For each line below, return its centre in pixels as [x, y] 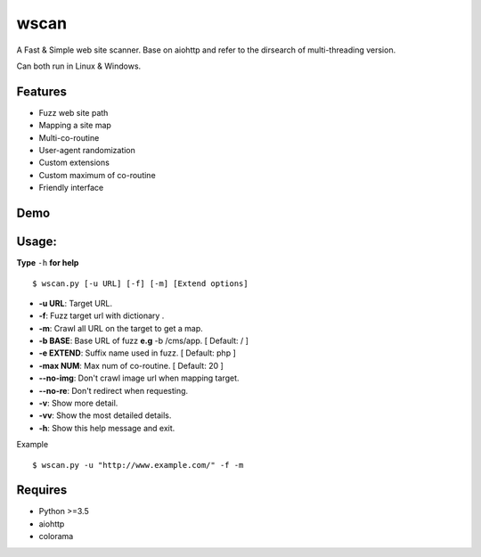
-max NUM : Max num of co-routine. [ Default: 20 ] [131, 365]
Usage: [37, 242]
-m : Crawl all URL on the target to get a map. [121, 328]
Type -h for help [48, 263]
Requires [42, 490]
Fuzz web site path [73, 112]
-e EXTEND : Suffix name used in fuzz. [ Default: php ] [137, 353]
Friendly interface [71, 188]
